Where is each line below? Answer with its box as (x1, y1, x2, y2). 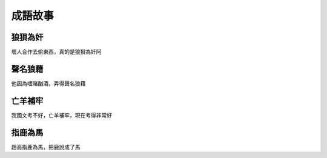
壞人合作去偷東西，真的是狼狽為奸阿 (11, 48, 102, 56)
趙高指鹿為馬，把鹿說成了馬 (11, 143, 81, 151)
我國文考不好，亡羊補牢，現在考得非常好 (11, 111, 112, 119)
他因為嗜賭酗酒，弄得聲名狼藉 (11, 79, 86, 87)
